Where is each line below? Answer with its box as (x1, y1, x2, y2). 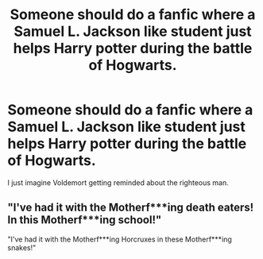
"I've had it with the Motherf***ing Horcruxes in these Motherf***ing (7, 234, 232, 244)
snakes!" (7, 242, 37, 252)
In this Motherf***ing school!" (7, 213, 162, 227)
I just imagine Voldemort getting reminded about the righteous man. (7, 177, 230, 187)
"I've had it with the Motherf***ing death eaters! (7, 201, 254, 215)
